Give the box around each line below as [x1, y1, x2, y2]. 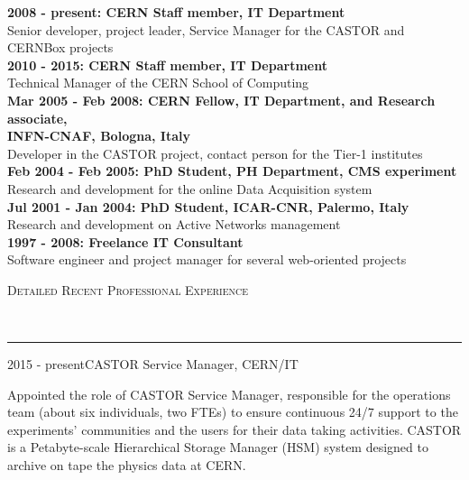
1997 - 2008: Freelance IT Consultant [7, 232, 244, 251]
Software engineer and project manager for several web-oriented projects [7, 250, 407, 269]
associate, [7, 108, 68, 127]
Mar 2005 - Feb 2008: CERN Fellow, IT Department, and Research [7, 90, 436, 109]
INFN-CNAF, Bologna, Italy [7, 126, 190, 145]
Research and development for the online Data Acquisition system [7, 179, 372, 198]
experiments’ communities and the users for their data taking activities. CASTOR [7, 420, 462, 438]
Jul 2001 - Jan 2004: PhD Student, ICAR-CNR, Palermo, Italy [7, 197, 409, 216]
